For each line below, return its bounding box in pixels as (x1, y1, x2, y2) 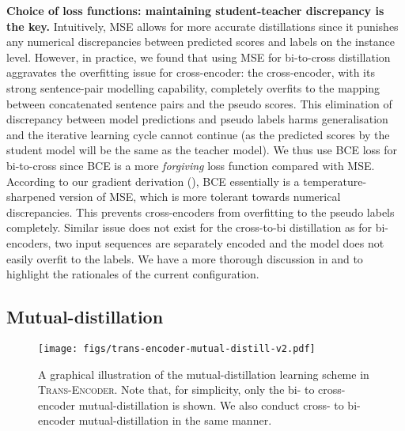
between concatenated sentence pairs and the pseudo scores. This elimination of (6, 95, 392, 112)
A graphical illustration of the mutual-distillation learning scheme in (38, 365, 369, 382)
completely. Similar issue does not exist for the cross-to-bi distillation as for (6, 219, 372, 236)
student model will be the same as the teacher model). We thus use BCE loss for (6, 142, 398, 158)
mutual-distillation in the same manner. (78, 412, 272, 429)
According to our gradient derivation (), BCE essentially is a (6, 172, 300, 189)
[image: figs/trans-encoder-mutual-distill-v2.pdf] (38, 342, 316, 354)
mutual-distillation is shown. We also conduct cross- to (78, 396, 344, 413)
